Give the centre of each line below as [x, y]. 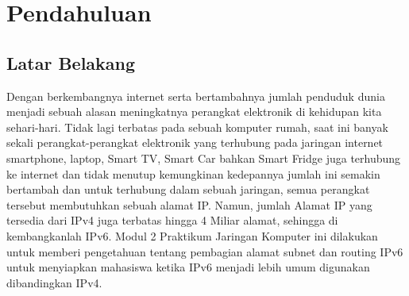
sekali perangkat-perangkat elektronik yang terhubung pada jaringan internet [195, 142]
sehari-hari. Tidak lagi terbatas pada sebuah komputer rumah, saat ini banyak [197, 127]
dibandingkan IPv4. [54, 282]
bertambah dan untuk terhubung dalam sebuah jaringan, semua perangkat [188, 189]
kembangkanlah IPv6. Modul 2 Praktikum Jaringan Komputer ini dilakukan [192, 235]
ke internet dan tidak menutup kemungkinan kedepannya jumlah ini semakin [193, 173]
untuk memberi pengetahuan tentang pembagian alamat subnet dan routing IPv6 [205, 251]
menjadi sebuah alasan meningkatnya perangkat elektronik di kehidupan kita [194, 111]
